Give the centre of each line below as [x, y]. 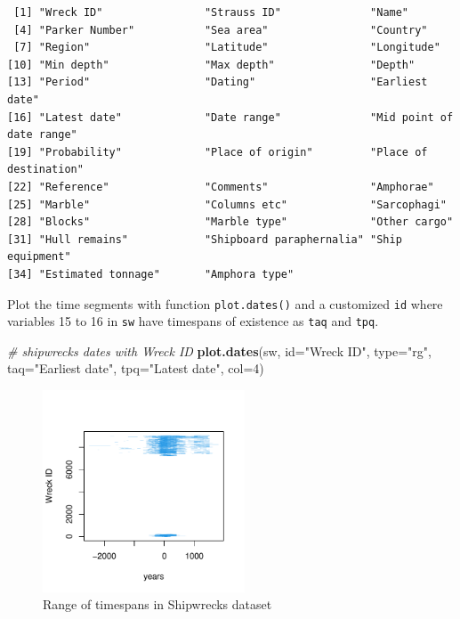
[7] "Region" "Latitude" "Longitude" [227, 48]
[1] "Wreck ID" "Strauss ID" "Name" [211, 12]
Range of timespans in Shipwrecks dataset [157, 604]
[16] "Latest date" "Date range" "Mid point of [230, 117]
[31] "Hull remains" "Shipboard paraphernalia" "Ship [205, 239]
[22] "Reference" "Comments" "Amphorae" [221, 187]
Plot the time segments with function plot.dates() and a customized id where [225, 303]
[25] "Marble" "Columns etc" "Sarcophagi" [227, 204]
